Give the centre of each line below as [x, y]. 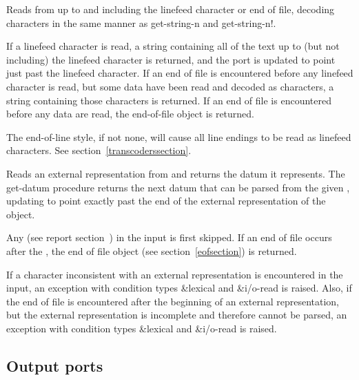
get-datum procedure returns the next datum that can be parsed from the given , [178, 187]
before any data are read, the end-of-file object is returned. [131, 114]
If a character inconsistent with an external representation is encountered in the [175, 274]
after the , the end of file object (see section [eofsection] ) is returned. [152, 250]
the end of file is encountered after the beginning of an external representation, [173, 301]
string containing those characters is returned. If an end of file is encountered [169, 100]
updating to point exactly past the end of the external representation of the [166, 201]
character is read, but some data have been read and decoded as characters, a [170, 86]
